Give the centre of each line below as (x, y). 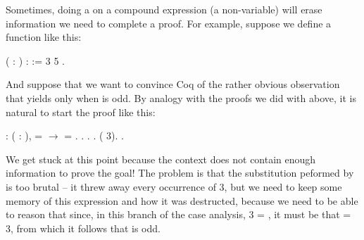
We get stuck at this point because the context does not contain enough (161, 159)
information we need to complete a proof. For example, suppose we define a (169, 23)
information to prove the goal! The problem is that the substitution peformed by (180, 173)
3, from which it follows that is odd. (83, 228)
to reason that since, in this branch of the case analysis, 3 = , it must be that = (178, 214)
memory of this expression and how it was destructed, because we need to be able (182, 200)
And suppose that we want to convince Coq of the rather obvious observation (173, 84)
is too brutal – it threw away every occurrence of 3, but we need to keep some (174, 186)
